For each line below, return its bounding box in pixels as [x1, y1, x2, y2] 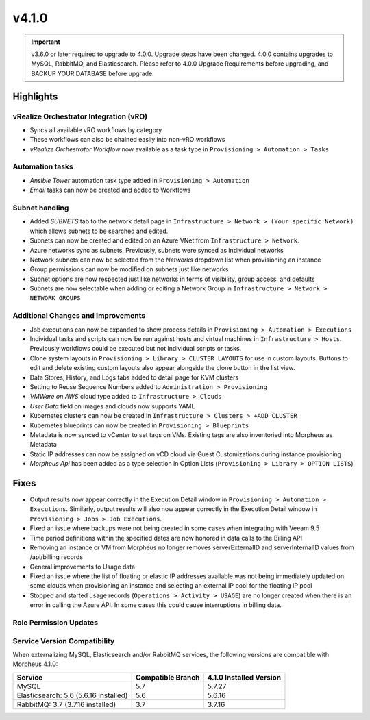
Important [31, 38, 61, 46]
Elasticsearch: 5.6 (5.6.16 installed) [16, 691, 128, 700]
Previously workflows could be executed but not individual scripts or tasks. [29, 345, 242, 353]
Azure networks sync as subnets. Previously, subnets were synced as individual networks [29, 246, 284, 254]
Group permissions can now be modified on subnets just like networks [29, 265, 229, 273]
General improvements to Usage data [29, 562, 136, 571]
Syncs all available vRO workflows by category [29, 125, 162, 134]
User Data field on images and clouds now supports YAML [29, 401, 195, 410]
